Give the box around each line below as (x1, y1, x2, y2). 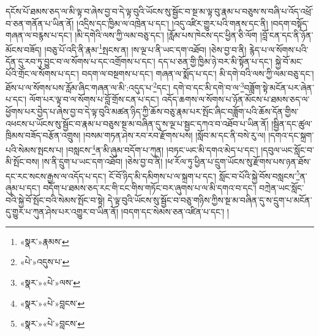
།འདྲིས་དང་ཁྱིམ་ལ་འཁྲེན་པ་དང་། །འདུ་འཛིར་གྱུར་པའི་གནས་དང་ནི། (77, 16, 268, 29)
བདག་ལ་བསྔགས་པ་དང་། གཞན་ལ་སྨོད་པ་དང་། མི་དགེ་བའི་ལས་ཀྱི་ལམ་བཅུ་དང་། (81, 67, 314, 79)
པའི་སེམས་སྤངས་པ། (6, 143, 64, 156)
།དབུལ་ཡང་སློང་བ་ (261, 143, 314, 156)
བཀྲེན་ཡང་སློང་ (259, 181, 304, 194)
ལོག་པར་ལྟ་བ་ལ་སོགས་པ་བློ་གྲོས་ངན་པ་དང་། (29, 93, 159, 106)
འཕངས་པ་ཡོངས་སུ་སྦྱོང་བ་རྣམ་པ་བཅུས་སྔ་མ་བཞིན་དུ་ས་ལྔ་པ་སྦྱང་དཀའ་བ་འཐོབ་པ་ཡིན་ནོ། (6, 117, 269, 130)
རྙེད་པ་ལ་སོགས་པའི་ (249, 43, 309, 56)
